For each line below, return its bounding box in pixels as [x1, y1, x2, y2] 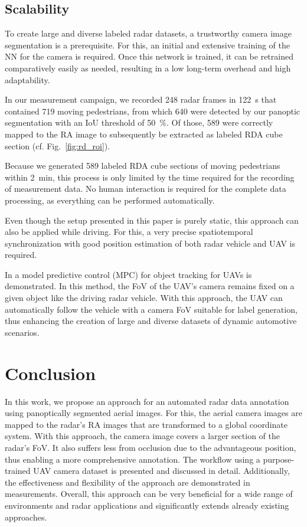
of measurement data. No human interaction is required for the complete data [5, 182, 286, 195]
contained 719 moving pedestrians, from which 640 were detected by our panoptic [5, 104, 301, 117]
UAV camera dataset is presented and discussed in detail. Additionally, [33, 464, 290, 477]
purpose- [263, 453, 295, 465]
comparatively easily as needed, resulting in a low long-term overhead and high [5, 61, 291, 74]
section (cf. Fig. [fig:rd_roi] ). [5, 139, 110, 152]
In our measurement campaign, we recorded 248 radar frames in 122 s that [5, 93, 277, 106]
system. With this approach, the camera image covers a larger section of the [5, 430, 280, 442]
